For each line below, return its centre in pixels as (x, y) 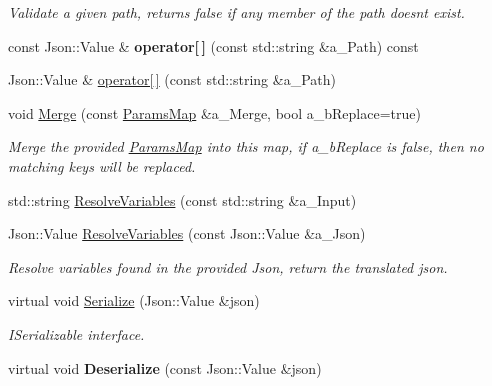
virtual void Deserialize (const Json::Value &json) (165, 367)
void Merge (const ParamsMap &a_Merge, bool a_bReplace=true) (214, 112)
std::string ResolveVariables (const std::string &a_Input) (182, 199)
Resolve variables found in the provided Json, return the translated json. (228, 266)
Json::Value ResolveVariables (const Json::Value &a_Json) (187, 233)
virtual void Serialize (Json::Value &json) (134, 300)
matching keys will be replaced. (102, 165)
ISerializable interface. (76, 333)
